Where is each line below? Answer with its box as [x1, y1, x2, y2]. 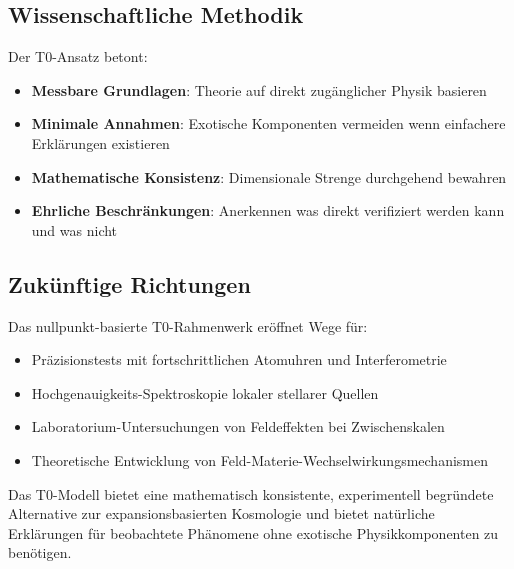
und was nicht [31, 219, 118, 240]
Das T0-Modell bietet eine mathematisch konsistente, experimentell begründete [8, 483, 494, 504]
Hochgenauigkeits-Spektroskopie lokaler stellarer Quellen [31, 382, 379, 403]
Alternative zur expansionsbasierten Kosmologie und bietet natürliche [8, 503, 435, 524]
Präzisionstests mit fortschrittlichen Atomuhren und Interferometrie [31, 349, 447, 370]
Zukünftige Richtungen [8, 268, 251, 299]
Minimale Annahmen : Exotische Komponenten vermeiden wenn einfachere [31, 113, 506, 134]
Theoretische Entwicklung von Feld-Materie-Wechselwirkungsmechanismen [31, 449, 488, 470]
